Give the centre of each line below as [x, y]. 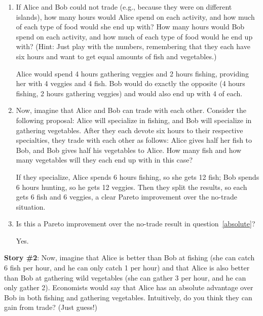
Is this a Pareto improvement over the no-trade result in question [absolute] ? [136, 224]
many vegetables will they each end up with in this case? [104, 160]
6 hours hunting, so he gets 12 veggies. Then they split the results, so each [131, 187]
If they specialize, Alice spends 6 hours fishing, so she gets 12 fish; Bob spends [138, 176]
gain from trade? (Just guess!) [51, 307]
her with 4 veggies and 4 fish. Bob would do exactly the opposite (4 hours [130, 83]
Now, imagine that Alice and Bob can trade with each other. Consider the [131, 110]
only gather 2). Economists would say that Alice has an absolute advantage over [129, 287]
